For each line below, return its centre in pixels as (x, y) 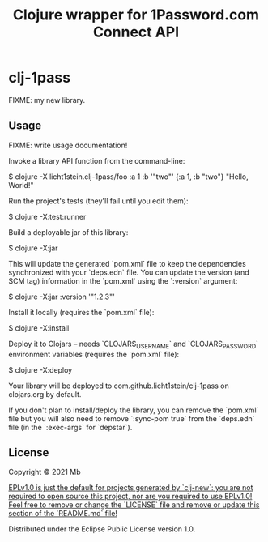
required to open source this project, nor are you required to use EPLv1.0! (130, 497)
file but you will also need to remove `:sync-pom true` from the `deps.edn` (132, 418)
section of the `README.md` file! (63, 514)
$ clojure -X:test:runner (47, 216)
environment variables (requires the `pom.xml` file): (94, 354)
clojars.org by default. (45, 394)
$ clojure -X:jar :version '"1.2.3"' (62, 297)
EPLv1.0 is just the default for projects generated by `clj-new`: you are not (131, 488)
